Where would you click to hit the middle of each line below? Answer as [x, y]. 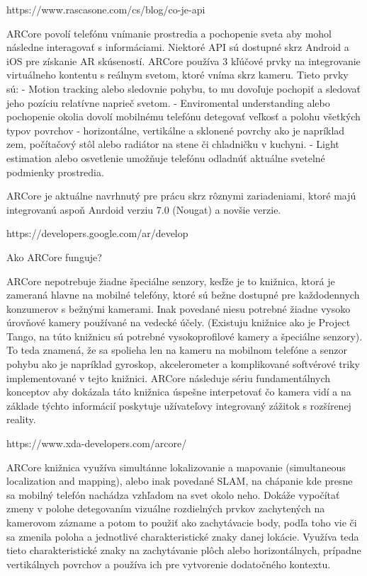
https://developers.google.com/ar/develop [97, 233]
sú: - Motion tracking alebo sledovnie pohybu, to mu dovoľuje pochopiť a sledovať [184, 88]
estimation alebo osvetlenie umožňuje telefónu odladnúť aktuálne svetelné [166, 157]
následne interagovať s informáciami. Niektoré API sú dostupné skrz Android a [178, 47]
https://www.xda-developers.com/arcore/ [97, 443]
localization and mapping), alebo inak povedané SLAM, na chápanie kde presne [180, 481]
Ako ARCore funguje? [54, 257]
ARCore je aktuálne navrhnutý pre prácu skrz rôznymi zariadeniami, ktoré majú [181, 196]
